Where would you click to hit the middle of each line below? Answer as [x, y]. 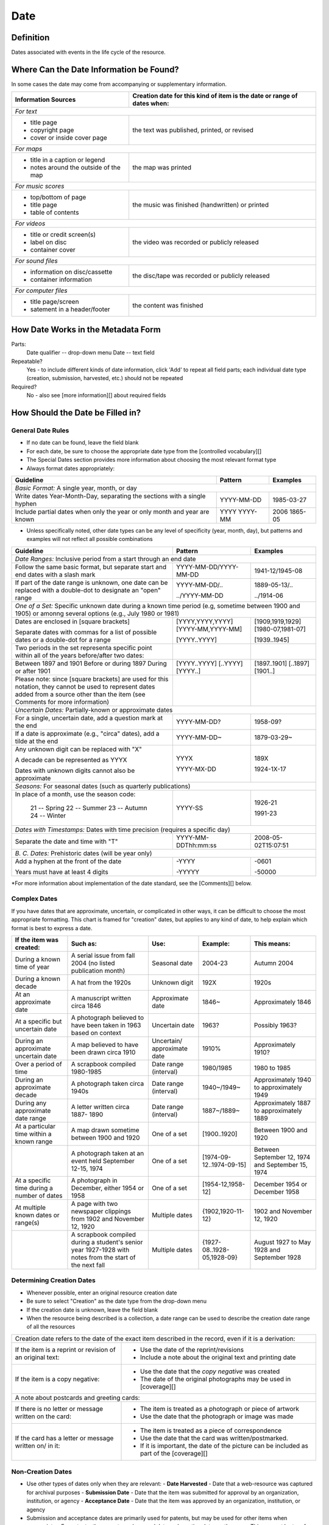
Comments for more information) [62, 701]
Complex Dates [34, 899]
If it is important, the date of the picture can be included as [225, 1446]
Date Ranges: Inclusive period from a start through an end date [105, 559]
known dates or [37, 1215]
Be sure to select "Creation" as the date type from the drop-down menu [117, 1301]
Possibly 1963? [275, 1025]
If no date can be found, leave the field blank [83, 443]
